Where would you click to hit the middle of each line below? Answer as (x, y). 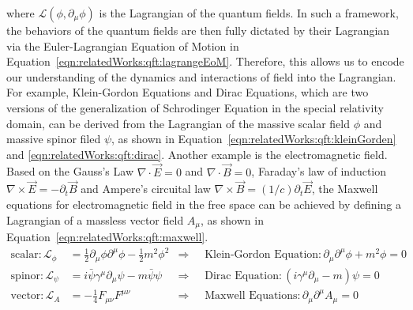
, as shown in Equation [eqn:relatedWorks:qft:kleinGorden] (254, 139)
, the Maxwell (345, 189)
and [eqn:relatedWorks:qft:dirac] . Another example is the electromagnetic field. (197, 154)
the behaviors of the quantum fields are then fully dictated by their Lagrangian (198, 30)
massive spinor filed (54, 139)
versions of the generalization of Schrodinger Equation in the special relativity (195, 107)
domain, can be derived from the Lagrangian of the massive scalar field (178, 123)
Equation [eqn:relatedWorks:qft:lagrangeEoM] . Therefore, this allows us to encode (205, 61)
